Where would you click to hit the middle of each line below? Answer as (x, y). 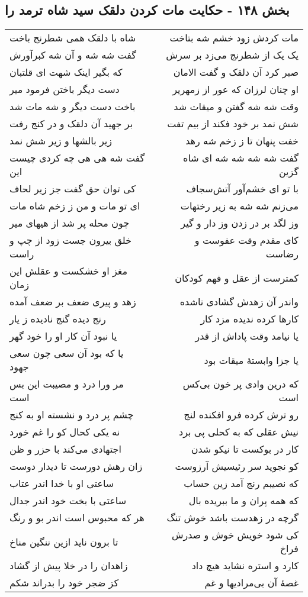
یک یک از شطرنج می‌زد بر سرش (232, 55)
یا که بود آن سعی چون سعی (67, 353)
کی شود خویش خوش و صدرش (235, 535)
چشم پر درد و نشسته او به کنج (72, 415)
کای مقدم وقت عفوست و (246, 240)
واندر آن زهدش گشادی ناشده (239, 302)
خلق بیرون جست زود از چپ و (71, 240)
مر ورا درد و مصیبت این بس (67, 384)
